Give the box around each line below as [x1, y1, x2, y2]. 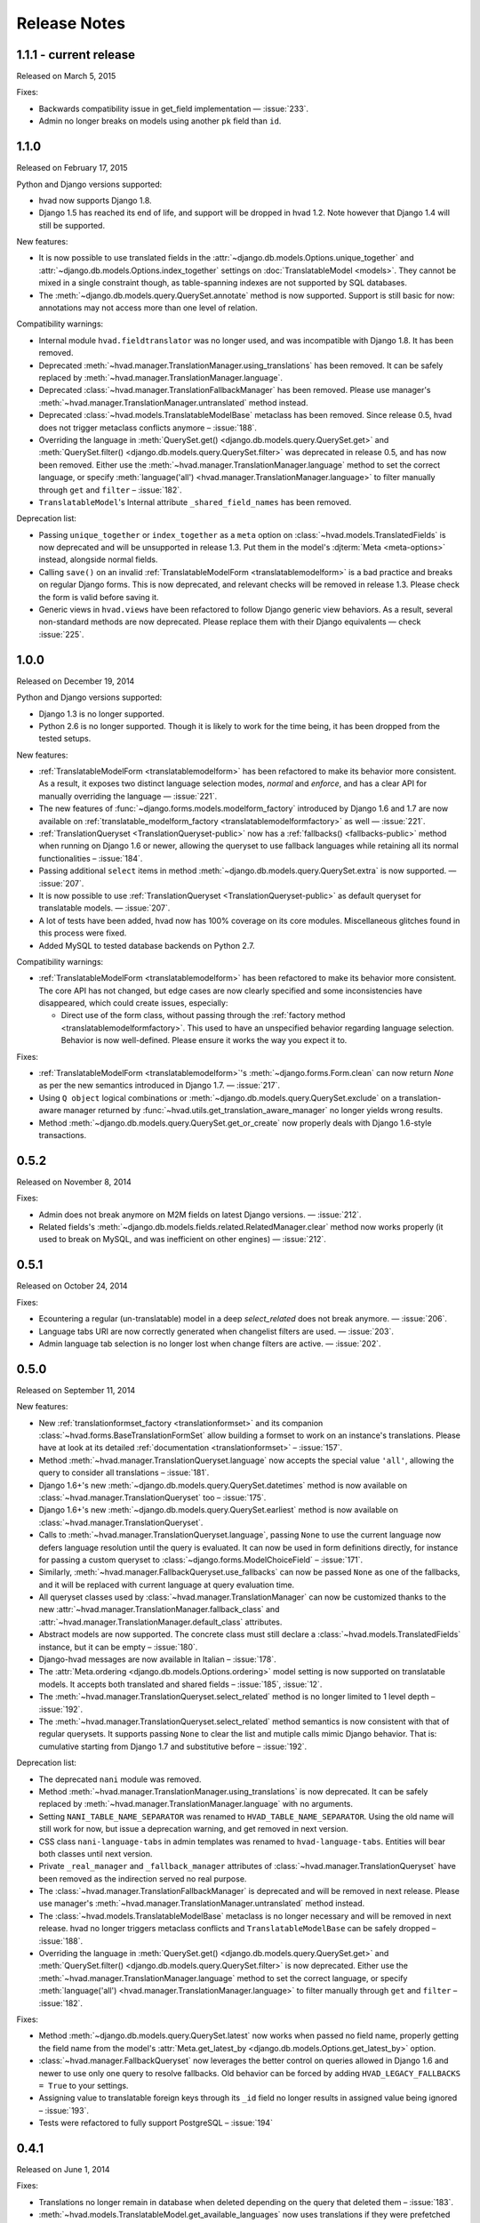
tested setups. [38, 734, 92, 744]
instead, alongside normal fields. [38, 554, 158, 565]
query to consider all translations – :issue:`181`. [38, 1467, 210, 1478]
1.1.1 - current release [16, 47, 136, 62]
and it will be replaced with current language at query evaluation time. [38, 1579, 295, 1590]
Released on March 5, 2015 [16, 71, 116, 82]
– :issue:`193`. [38, 2105, 89, 2115]
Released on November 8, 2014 [16, 1176, 132, 1187]
